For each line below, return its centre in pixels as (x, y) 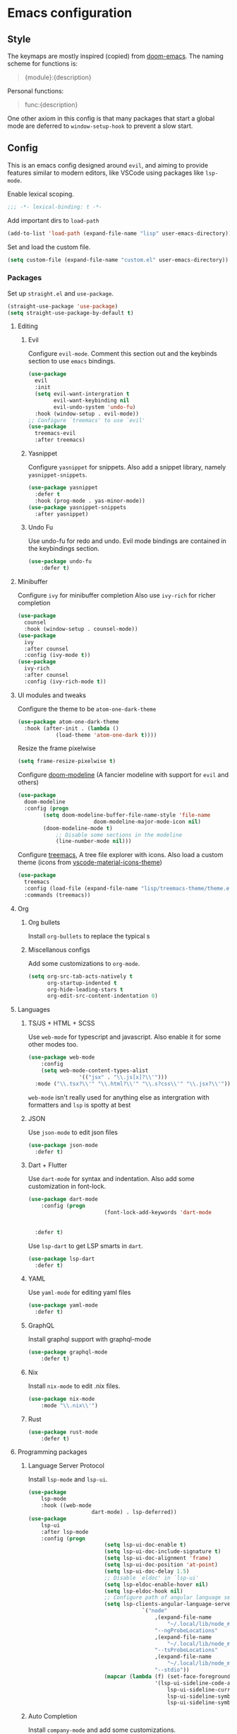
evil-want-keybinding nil (91, 400)
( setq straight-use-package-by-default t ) (71, 313)
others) (28, 782)
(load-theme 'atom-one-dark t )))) (106, 735)
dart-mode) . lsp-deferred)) (134, 1512)
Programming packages (52, 1452)
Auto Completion (53, 1716)
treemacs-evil (55, 433)
